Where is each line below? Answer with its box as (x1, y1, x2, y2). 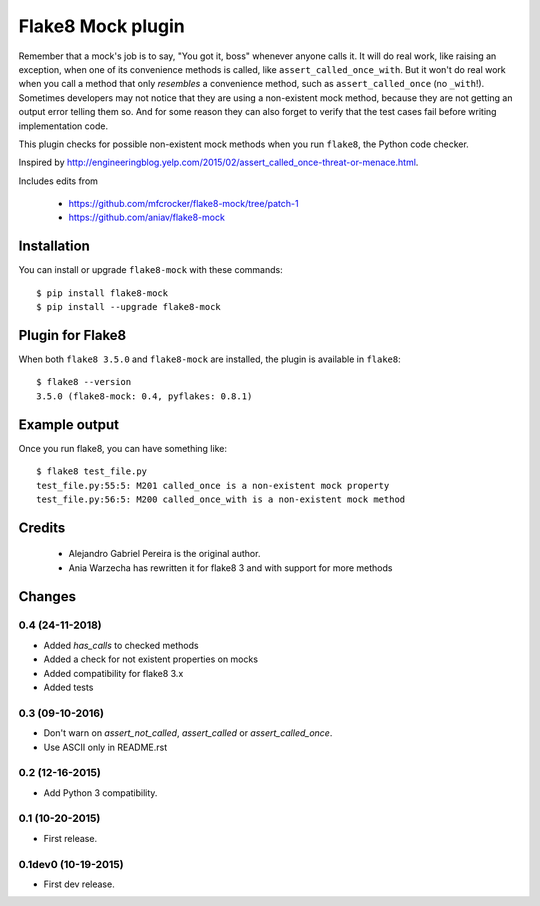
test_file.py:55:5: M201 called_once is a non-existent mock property (36, 480, 390, 491)
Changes (18, 588, 77, 605)
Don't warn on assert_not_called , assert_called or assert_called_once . (43, 727, 333, 739)
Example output (18, 416, 120, 433)
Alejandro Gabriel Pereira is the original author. (68, 548, 261, 560)
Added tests (43, 681, 94, 694)
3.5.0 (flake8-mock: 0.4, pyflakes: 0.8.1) (36, 390, 253, 402)
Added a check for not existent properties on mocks (43, 653, 259, 665)
